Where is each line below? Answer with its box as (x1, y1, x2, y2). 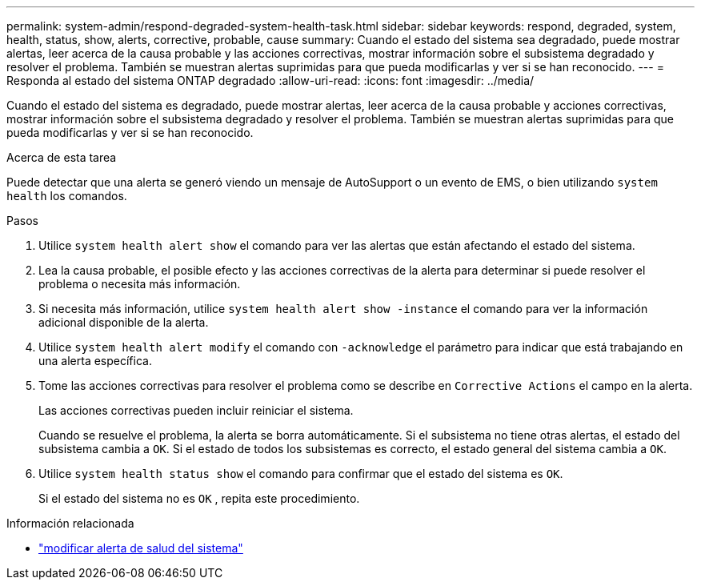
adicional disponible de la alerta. (38, 315, 209, 329)
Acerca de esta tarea (6, 151, 117, 164)
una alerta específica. (38, 354, 152, 367)
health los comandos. (6, 189, 127, 203)
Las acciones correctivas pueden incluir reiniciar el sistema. (38, 403, 354, 417)
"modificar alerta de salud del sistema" (38, 541, 243, 555)
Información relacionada (6, 516, 134, 530)
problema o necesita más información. (38, 277, 241, 291)
